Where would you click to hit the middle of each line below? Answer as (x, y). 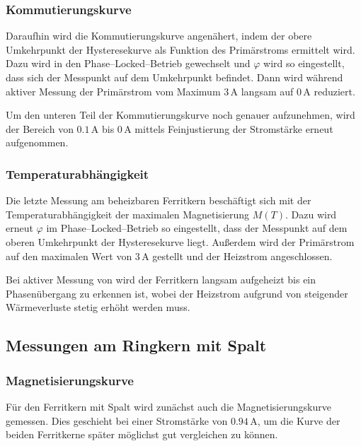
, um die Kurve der (299, 420)
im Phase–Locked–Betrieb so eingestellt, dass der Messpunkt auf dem (197, 228)
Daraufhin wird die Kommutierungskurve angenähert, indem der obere (159, 36)
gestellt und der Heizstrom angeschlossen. (242, 256)
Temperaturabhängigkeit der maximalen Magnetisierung (128, 214)
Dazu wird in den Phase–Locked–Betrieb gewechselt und (128, 63)
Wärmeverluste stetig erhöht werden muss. (98, 307)
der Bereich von (40, 128)
